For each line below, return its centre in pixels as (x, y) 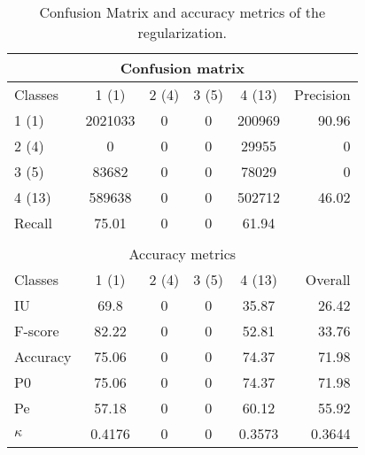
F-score (37, 331)
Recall (33, 223)
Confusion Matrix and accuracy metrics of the (182, 12)
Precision (322, 94)
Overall (328, 279)
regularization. (182, 32)
